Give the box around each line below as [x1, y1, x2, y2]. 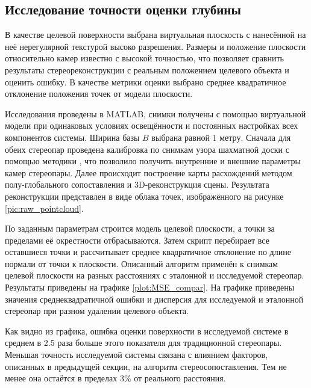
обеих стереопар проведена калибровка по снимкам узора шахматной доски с [5, 143, 289, 155]
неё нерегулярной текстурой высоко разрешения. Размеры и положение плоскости [5, 40, 306, 52]
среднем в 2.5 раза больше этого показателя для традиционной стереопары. [5, 336, 282, 349]
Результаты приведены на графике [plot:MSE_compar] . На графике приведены [5, 281, 295, 294]
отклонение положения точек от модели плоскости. [5, 87, 193, 100]
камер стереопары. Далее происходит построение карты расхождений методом [5, 166, 292, 179]
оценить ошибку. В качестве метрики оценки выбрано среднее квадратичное [5, 75, 286, 88]
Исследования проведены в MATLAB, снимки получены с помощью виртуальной [5, 107, 306, 120]
